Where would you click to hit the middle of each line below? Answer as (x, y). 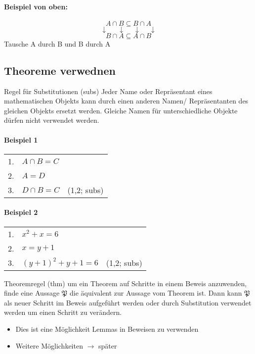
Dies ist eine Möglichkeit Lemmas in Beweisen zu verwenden (107, 329)
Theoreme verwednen (60, 70)
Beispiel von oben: (36, 6)
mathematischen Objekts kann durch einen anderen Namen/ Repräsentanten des (126, 101)
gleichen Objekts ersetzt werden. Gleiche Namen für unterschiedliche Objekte (121, 110)
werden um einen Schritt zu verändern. (63, 312)
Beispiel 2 (21, 212)
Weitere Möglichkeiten (49, 345)
